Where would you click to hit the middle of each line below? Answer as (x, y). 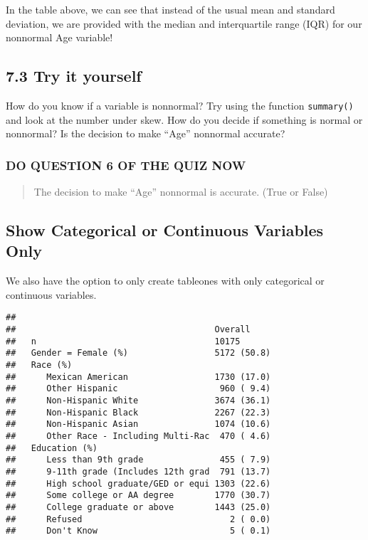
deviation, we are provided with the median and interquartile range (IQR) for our (184, 23)
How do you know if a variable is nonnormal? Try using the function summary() (180, 105)
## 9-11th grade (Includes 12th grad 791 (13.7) (138, 471)
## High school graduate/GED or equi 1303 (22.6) (138, 483)
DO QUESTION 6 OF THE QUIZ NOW (126, 165)
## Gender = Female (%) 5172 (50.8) (138, 353)
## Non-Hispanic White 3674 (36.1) (138, 401)
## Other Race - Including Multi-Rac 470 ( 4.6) (138, 436)
